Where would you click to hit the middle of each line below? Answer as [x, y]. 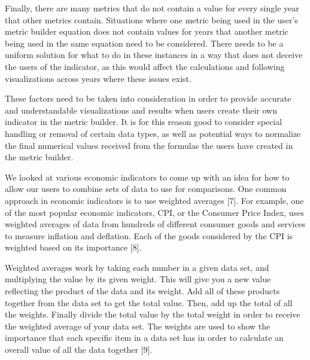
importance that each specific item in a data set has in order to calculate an [144, 338]
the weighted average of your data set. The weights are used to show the [138, 326]
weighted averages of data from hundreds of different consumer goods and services [155, 224]
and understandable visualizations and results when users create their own [141, 110]
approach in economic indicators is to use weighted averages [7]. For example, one [154, 200]
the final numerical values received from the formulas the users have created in [149, 145]
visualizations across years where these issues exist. [98, 78]
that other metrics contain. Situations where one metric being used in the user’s [151, 19]
